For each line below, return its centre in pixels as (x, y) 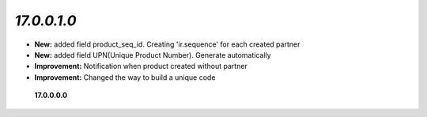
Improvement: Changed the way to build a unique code (125, 77)
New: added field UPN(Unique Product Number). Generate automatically (153, 55)
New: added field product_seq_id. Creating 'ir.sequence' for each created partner (167, 44)
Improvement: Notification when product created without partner (141, 66)
